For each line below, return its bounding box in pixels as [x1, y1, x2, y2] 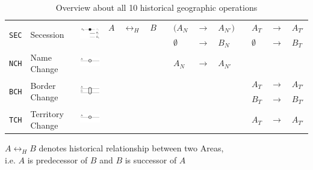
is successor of [125, 153, 177, 166]
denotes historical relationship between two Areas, [39, 142, 224, 154]
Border [30, 79, 56, 91]
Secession [30, 28, 64, 41]
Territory [30, 107, 64, 120]
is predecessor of [27, 153, 88, 166]
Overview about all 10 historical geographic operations [55, 1, 258, 13]
